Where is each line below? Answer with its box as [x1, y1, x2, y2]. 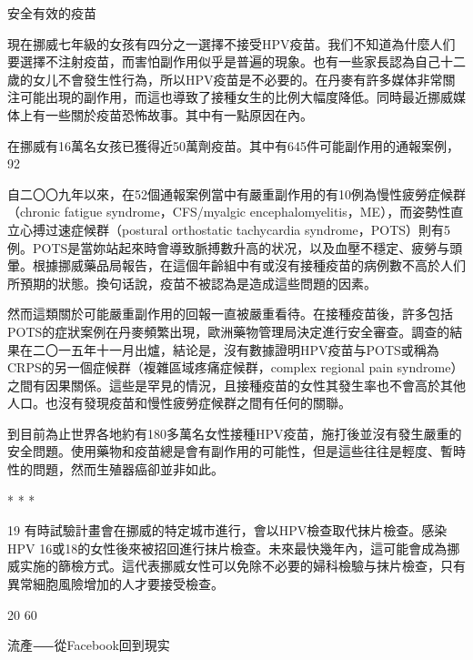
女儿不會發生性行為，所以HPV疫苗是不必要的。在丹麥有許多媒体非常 [32, 69, 443, 88]
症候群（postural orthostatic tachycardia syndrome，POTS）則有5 [70, 219, 451, 239]
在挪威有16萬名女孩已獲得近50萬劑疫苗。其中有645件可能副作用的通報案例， [7, 136, 459, 155]
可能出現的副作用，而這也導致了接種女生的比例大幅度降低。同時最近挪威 [19, 87, 453, 107]
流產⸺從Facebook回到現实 [7, 635, 170, 655]
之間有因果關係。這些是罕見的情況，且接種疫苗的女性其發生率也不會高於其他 [7, 375, 466, 394]
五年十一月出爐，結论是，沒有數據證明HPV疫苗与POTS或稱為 [70, 340, 439, 359]
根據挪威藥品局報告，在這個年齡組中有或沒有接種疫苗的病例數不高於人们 [32, 256, 466, 275]
